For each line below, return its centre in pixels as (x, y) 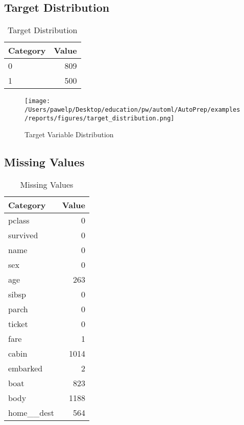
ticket (18, 323)
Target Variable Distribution (69, 134)
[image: (38, 101)
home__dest (31, 412)
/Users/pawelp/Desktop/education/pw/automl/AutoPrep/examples (132, 109)
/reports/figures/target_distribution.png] (100, 118)
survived (23, 235)
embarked (26, 368)
